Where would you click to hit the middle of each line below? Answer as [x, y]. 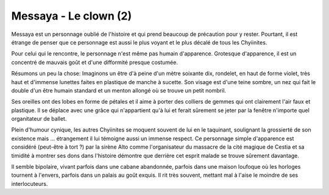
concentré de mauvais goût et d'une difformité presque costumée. [94, 62]
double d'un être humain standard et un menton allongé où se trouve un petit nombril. [119, 90]
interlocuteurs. [30, 183]
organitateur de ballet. [39, 119]
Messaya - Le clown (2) [72, 16]
